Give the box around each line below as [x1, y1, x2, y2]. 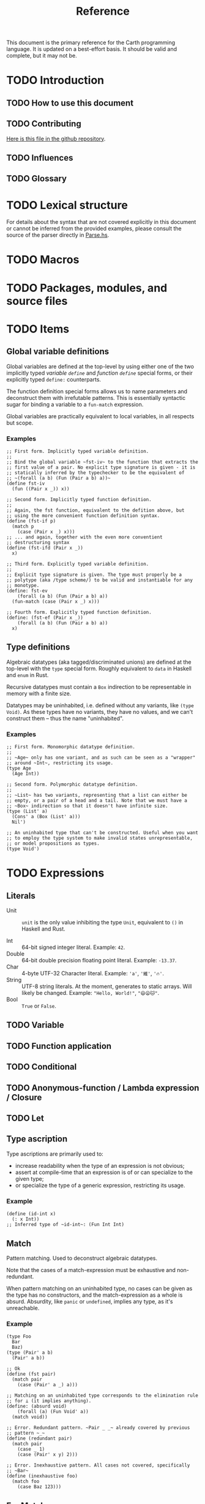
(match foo [12, 1478, 40, 1485]
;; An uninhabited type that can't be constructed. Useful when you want [6, 830, 199, 836]
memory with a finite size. [6, 689, 72, 697]
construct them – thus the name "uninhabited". [6, 715, 124, 722]
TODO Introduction [6, 74, 105, 87]
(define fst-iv [6, 480, 45, 486]
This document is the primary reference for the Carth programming [6, 39, 176, 47]
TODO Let [6, 1113, 44, 1124]
